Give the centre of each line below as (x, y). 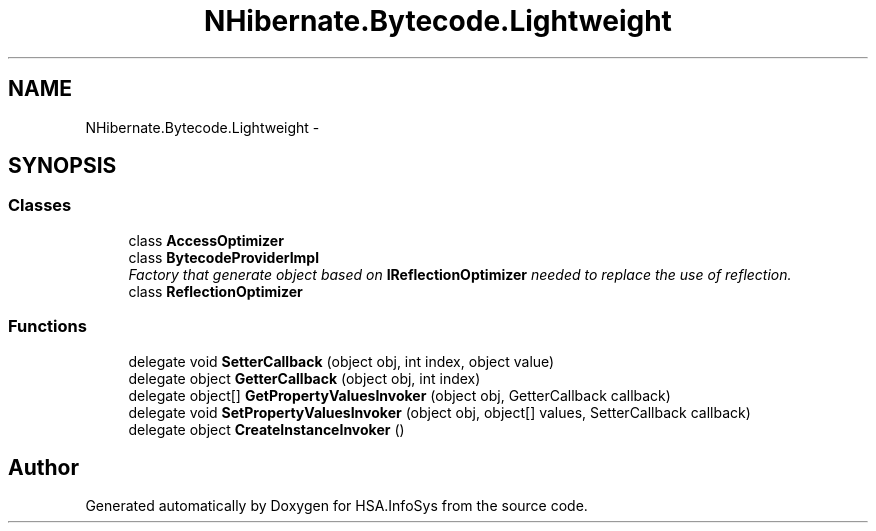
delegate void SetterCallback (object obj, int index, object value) (341, 361)
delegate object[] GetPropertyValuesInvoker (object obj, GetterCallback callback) (399, 395)
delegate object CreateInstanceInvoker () (266, 429)
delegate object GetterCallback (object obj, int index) (304, 378)
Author (43, 467)
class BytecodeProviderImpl (223, 257)
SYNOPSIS (62, 166)
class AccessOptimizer (206, 240)
